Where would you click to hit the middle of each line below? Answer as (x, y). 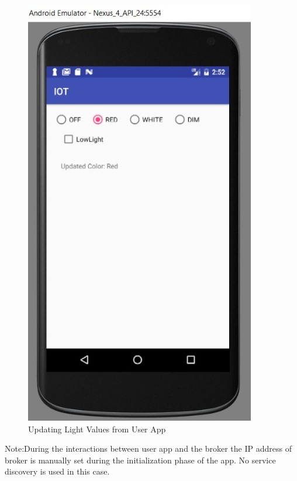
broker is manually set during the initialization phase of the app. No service (140, 460)
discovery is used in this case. (57, 471)
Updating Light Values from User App (97, 429)
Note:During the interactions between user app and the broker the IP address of (148, 448)
